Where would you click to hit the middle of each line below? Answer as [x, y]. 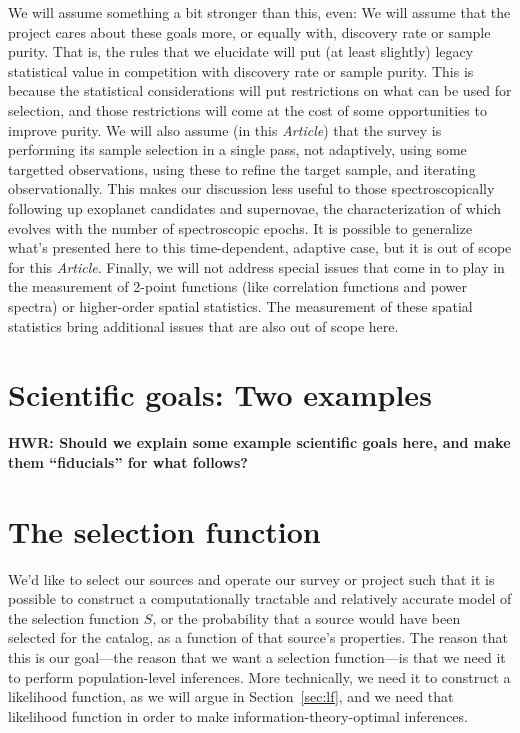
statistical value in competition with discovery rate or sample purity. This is [241, 70]
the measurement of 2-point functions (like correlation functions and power [237, 286]
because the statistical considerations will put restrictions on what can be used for [260, 90]
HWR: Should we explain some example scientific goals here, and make [259, 442]
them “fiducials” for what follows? [128, 461]
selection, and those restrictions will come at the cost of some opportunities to [247, 109]
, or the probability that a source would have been [306, 617]
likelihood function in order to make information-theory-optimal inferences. [238, 715]
